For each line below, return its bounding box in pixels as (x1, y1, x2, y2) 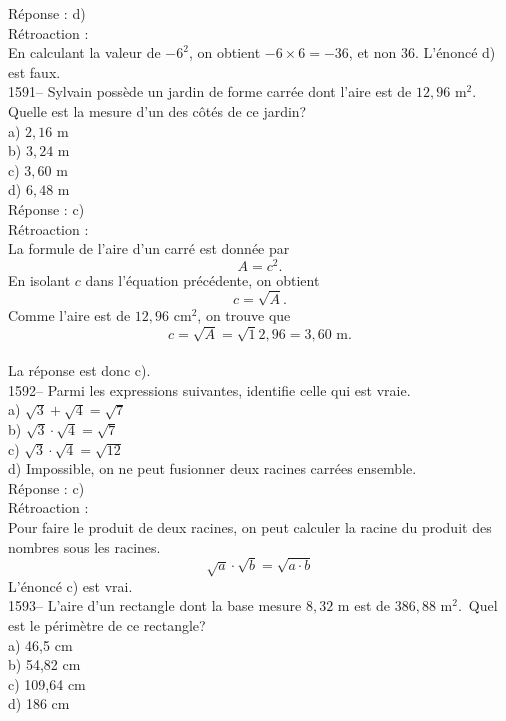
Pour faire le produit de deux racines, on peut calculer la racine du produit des (8, 517, 492, 538)
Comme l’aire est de (8, 304, 131, 325)
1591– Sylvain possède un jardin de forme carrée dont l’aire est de (8, 81, 412, 102)
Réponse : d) (8, 3, 86, 23)
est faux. (8, 61, 61, 82)
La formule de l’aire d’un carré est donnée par (8, 238, 290, 259)
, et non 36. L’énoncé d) (348, 42, 496, 63)
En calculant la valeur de (8, 42, 161, 63)
